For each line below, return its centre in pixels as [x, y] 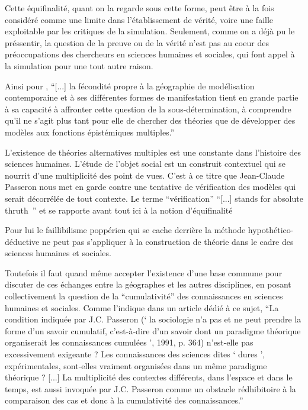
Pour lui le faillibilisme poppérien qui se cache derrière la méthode [125, 230]
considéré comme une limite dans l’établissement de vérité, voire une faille [139, 19]
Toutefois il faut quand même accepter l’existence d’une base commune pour [144, 272]
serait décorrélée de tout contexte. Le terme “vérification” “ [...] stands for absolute [154, 198]
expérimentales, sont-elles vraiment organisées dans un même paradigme [136, 365]
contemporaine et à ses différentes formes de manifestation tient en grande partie [152, 97]
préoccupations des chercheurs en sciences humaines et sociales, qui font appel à [150, 54]
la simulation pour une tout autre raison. [79, 65]
